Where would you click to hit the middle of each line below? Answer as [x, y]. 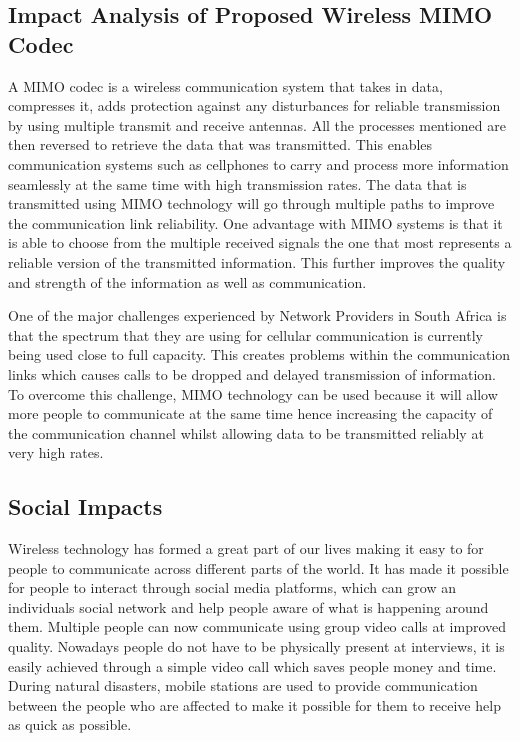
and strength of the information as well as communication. [187, 281]
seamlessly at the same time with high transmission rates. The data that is [237, 183]
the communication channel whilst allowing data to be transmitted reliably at [246, 432]
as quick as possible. [70, 724]
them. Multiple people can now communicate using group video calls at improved [257, 626]
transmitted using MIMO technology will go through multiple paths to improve [251, 203]
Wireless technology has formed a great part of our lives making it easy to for [246, 548]
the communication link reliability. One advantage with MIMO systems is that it [255, 222]
